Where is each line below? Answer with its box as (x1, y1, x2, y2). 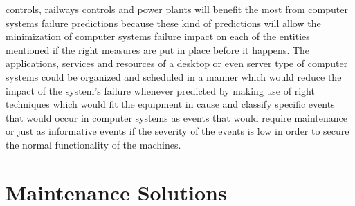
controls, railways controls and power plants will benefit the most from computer (6, 2, 348, 16)
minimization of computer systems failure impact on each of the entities (6, 29, 310, 44)
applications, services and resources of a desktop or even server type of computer (6, 56, 348, 71)
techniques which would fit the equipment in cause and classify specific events (6, 97, 335, 111)
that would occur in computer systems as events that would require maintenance (6, 110, 348, 124)
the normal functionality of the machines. (6, 137, 181, 151)
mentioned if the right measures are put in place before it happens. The (6, 42, 310, 57)
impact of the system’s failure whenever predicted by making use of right (6, 83, 315, 97)
